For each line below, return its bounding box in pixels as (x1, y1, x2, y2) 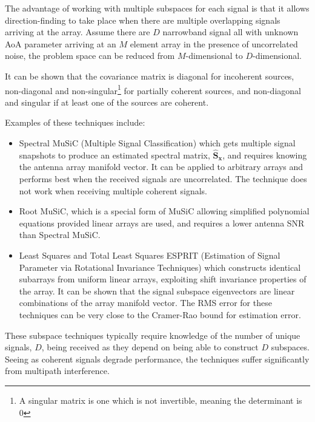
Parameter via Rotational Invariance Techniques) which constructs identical (19, 260, 301, 273)
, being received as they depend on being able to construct (41, 341, 259, 353)
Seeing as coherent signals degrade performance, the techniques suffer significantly (5, 352, 310, 365)
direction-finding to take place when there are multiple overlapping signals (5, 13, 280, 26)
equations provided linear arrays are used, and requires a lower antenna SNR (19, 216, 305, 229)
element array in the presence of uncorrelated (130, 37, 298, 50)
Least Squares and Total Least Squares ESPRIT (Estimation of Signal (19, 248, 280, 261)
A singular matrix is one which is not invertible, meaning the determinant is (19, 393, 302, 406)
